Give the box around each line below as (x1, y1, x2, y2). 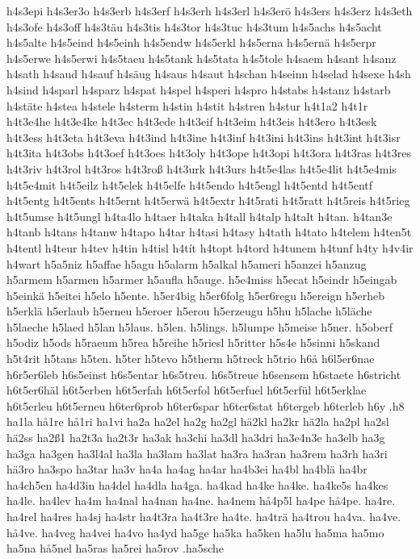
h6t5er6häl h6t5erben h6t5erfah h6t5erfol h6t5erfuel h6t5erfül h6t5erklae (6, 382, 367, 398)
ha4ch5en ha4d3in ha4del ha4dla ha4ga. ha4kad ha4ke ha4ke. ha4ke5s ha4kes (6, 476, 388, 493)
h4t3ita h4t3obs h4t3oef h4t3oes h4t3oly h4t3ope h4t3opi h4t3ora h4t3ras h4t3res (6, 144, 411, 161)
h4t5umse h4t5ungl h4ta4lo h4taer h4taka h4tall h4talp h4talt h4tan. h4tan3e (6, 207, 393, 224)
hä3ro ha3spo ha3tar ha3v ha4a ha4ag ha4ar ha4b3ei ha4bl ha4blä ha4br (6, 461, 367, 478)
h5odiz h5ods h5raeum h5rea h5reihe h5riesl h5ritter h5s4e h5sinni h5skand (6, 334, 380, 351)
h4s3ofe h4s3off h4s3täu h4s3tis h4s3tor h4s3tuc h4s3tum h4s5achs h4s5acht (6, 18, 382, 35)
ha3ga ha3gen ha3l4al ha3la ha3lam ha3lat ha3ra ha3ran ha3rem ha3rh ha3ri (6, 444, 388, 461)
